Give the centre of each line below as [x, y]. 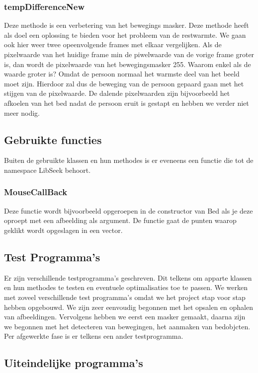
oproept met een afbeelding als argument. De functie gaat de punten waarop [120, 220]
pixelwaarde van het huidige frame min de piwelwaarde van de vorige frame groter [129, 54]
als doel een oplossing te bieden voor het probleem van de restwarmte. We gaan [125, 35]
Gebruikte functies [53, 139]
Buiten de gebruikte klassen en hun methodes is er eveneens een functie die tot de [129, 160]
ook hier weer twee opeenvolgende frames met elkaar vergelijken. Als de [113, 44]
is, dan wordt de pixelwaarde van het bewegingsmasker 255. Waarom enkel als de [128, 64]
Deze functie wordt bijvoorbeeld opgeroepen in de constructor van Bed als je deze [129, 210]
